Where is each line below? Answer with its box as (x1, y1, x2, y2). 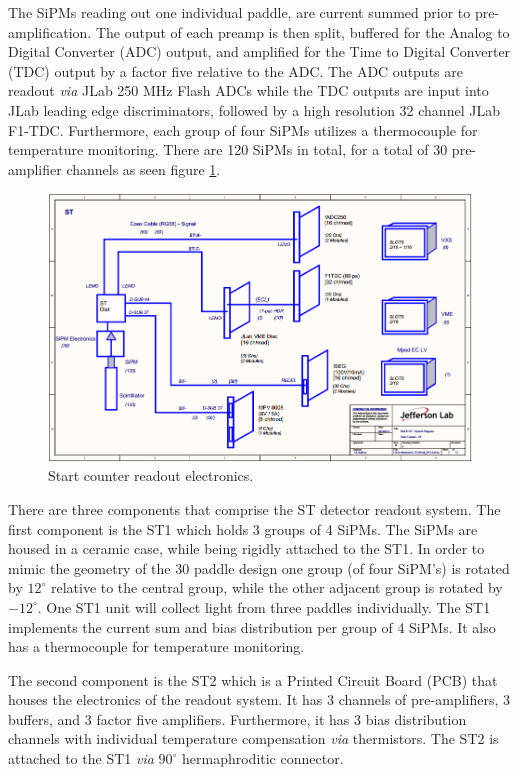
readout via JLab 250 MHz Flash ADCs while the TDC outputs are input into (8, 80, 489, 101)
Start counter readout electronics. (48, 465, 254, 486)
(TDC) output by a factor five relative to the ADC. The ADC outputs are (8, 60, 463, 81)
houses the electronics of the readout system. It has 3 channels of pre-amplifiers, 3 (8, 689, 510, 710)
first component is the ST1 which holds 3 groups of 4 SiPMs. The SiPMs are (8, 518, 478, 539)
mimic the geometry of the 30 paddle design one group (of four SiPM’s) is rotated (8, 557, 510, 578)
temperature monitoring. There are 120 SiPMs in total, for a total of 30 (8, 139, 448, 160)
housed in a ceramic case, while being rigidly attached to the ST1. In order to (8, 538, 485, 559)
